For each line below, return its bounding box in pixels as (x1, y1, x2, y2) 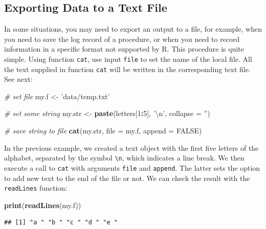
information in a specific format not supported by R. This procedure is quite (4, 43, 244, 54)
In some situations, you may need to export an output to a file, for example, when (4, 24, 262, 34)
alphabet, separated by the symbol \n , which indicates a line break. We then (4, 152, 245, 163)
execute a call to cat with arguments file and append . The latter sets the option (4, 162, 260, 173)
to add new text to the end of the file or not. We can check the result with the (4, 172, 250, 183)
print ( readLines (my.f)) (4, 199, 81, 210)
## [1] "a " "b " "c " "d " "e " (4, 219, 118, 226)
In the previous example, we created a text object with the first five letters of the (4, 142, 259, 153)
